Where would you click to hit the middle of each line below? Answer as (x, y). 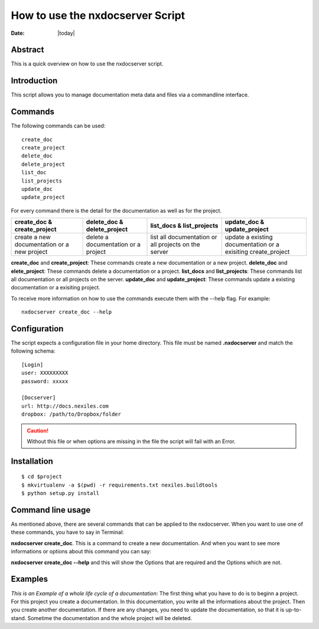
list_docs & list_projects (184, 226)
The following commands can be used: (58, 126)
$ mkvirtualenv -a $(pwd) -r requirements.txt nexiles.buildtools (120, 485)
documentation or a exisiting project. (56, 288)
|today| (66, 33)
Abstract (27, 50)
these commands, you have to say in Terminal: (67, 532)
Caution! (38, 431)
